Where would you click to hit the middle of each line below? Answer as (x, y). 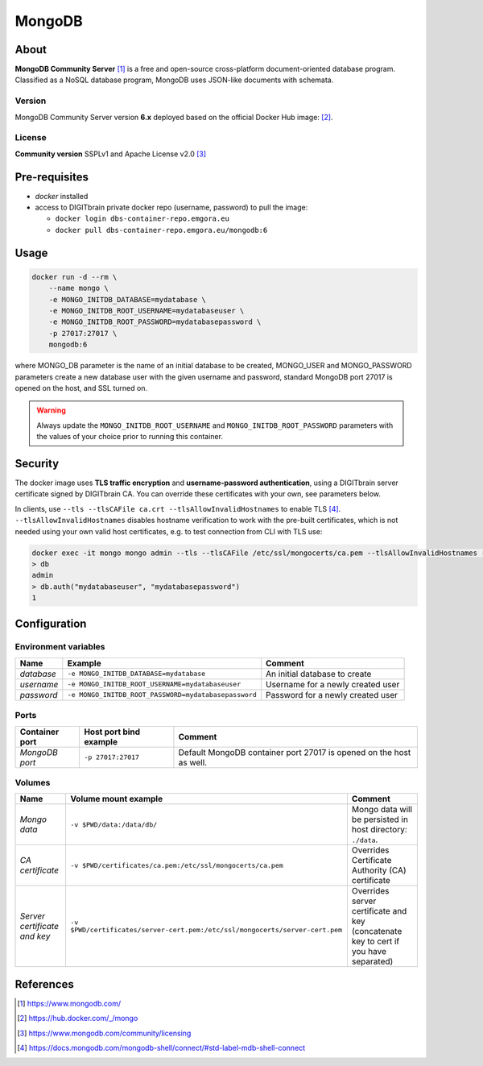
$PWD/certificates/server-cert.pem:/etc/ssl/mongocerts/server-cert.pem (206, 930)
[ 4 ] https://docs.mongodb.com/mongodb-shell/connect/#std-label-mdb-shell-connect (161, 1048)
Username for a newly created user (333, 684)
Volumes (33, 782)
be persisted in (380, 819)
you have (369, 952)
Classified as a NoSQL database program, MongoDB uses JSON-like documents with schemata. (174, 80)
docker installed (62, 196)
